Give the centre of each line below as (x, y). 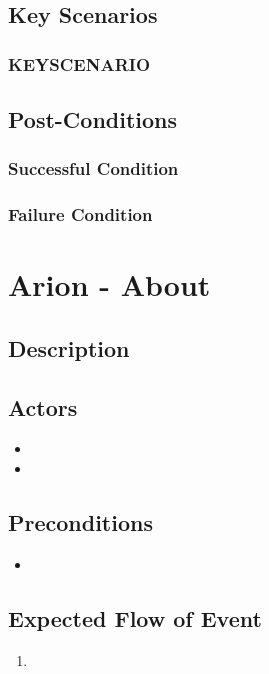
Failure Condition (80, 214)
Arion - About (109, 284)
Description (69, 347)
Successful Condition (93, 168)
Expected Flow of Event (135, 617)
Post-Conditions (93, 119)
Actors (43, 406)
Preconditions (80, 522)
